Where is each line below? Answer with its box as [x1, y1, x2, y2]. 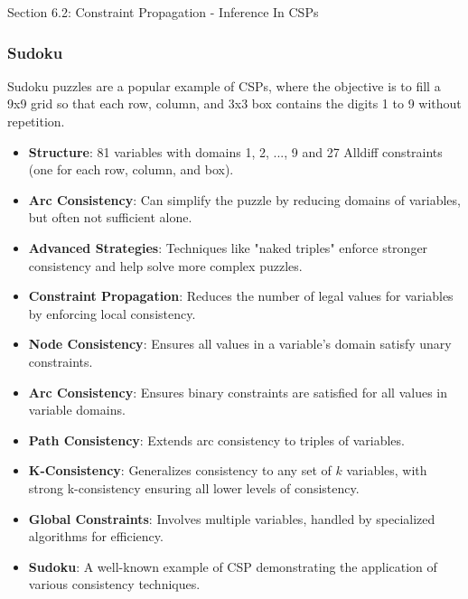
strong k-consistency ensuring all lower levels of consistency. [28, 478, 360, 497]
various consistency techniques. [28, 575, 201, 594]
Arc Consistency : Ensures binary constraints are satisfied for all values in [28, 382, 448, 401]
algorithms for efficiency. [28, 527, 164, 546]
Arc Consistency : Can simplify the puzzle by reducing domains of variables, [28, 190, 461, 209]
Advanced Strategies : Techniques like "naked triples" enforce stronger [28, 238, 428, 257]
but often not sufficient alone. [28, 208, 192, 227]
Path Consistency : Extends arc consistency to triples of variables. [28, 430, 405, 449]
